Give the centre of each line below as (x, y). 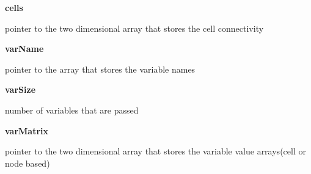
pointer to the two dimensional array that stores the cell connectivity (134, 28)
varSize (20, 89)
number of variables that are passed (72, 110)
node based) (27, 163)
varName (24, 49)
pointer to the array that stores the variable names (100, 69)
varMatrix (27, 130)
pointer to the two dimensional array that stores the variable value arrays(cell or (155, 151)
